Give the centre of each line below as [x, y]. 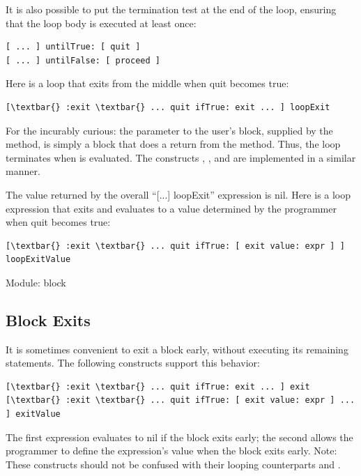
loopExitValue [38, 260]
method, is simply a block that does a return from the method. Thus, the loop [173, 144]
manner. [23, 171]
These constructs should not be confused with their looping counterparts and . [173, 464]
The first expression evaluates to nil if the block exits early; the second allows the [179, 437]
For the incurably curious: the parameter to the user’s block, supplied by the [169, 130]
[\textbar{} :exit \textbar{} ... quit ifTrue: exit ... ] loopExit [168, 107]
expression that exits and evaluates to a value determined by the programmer [171, 208]
